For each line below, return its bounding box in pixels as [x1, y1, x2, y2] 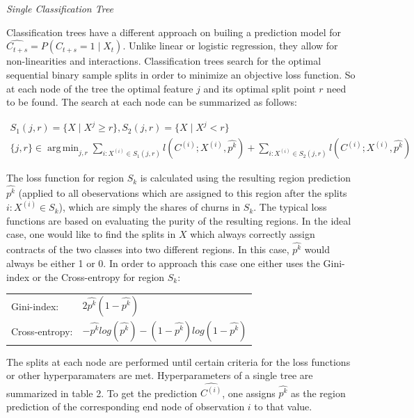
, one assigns [222, 385, 276, 400]
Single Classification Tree [6, 1, 114, 15]
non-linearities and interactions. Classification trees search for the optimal [6, 54, 321, 68]
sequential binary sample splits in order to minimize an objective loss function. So [6, 67, 356, 81]
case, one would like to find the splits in [6, 227, 176, 241]
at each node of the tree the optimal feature [6, 81, 193, 95]
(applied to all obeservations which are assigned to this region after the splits [18, 186, 347, 200]
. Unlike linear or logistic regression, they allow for [122, 38, 338, 53]
